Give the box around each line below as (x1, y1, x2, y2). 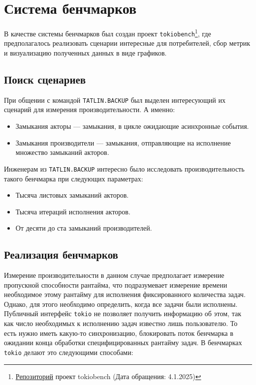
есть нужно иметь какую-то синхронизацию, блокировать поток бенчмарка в (4, 327, 233, 338)
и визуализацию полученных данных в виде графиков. (4, 48, 167, 58)
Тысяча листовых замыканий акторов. (15, 190, 129, 200)
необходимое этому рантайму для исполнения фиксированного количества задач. (4, 289, 246, 299)
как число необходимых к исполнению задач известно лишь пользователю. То (4, 318, 238, 328)
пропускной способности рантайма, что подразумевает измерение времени (4, 279, 227, 290)
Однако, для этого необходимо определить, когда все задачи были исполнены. (4, 298, 238, 309)
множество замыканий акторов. (15, 147, 109, 157)
